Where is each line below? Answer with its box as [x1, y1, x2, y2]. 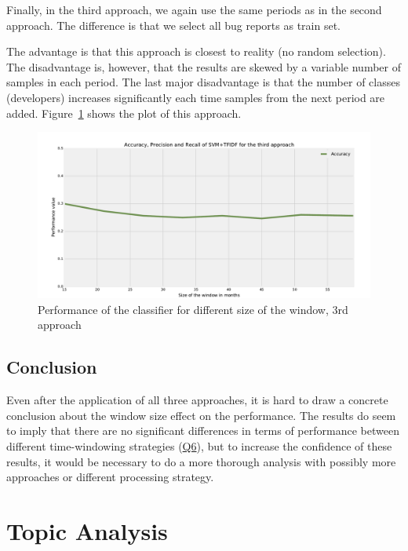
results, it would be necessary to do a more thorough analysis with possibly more [6, 453, 396, 469]
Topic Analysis [6, 514, 168, 546]
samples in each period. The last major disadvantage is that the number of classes [6, 74, 400, 90]
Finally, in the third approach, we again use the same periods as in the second [6, 2, 382, 17]
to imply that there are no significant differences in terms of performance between [6, 422, 399, 439]
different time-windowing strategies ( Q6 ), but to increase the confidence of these [6, 437, 392, 454]
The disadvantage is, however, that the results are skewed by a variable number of [6, 58, 401, 75]
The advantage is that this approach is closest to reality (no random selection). [6, 43, 386, 60]
